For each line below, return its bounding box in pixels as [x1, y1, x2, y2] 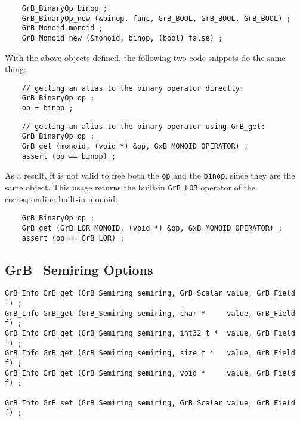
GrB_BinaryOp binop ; [21, 4, 107, 13]
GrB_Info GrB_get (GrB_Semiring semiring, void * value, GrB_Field [5, 368, 295, 377]
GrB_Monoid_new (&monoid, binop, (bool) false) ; [21, 33, 223, 42]
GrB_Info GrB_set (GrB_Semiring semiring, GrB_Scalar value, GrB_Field [5, 398, 295, 407]
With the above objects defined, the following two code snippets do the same [5, 51, 286, 63]
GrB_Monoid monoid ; [21, 24, 103, 33]
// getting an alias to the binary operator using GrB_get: [21, 122, 265, 131]
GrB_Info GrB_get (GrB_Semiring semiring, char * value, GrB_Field [5, 309, 295, 318]
